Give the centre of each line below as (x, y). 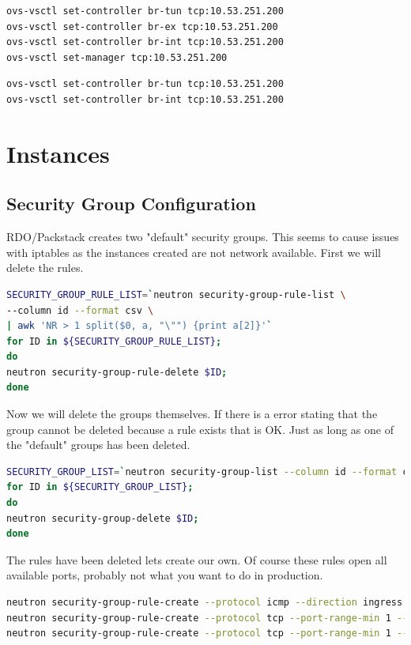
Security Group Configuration (131, 204)
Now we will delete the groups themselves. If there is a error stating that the (192, 414)
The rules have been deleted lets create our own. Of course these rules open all (197, 559)
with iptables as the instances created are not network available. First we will (194, 252)
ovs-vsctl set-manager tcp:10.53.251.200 (117, 57)
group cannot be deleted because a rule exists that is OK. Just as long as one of (200, 429)
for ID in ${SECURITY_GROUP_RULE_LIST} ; (114, 341)
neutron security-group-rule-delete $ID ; (117, 372)
